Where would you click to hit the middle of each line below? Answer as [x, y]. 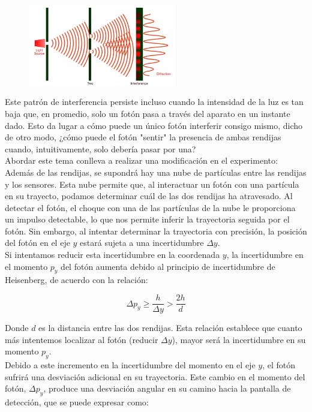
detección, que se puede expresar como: [77, 402]
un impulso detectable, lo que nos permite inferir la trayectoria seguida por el [147, 219]
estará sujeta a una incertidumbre [142, 243]
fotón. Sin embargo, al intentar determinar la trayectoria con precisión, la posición [156, 231]
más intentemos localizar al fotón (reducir [82, 339]
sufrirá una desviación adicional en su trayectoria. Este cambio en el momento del [155, 376]
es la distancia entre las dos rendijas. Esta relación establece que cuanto [170, 328]
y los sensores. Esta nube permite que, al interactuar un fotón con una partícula [152, 184]
